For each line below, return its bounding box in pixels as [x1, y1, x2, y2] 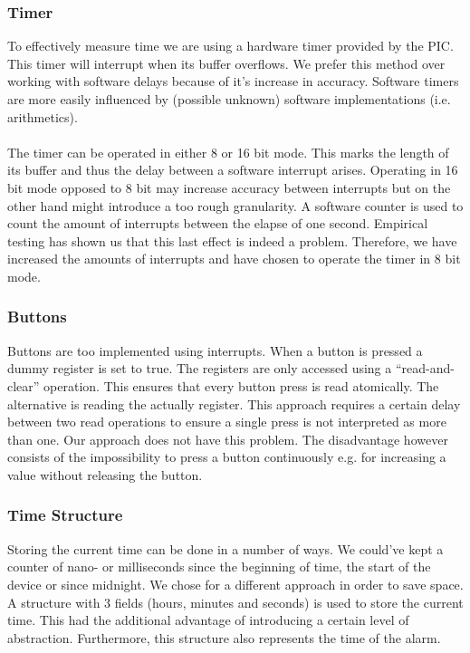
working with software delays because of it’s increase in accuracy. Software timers [7, 72, 459, 91]
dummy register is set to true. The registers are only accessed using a [7, 359, 392, 378]
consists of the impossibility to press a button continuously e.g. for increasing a [7, 447, 446, 466]
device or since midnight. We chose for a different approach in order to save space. [7, 574, 464, 593]
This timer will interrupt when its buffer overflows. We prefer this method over [7, 53, 446, 72]
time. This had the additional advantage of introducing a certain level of [7, 610, 409, 629]
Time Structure [7, 504, 123, 526]
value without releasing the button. [7, 465, 203, 484]
